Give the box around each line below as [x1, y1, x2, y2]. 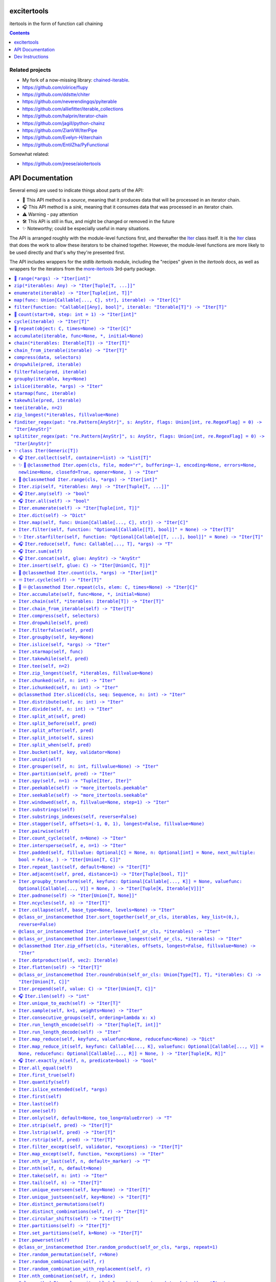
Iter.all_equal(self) [18, 1065, 73, 1071]
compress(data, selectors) [14, 354, 82, 360]
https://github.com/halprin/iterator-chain [22, 113, 108, 119]
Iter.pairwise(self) [18, 828, 70, 834]
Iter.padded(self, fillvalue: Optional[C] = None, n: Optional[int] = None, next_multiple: [18, 849, 256, 855]
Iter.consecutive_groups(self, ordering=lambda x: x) [18, 1014, 156, 1020]
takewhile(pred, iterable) [14, 397, 82, 404]
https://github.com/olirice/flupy [22, 84, 88, 90]
